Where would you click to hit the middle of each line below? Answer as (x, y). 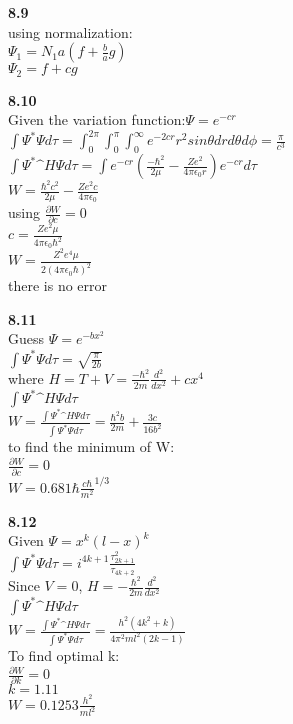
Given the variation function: (97, 119)
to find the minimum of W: (91, 446)
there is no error (58, 285)
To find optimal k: (64, 655)
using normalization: (70, 31)
